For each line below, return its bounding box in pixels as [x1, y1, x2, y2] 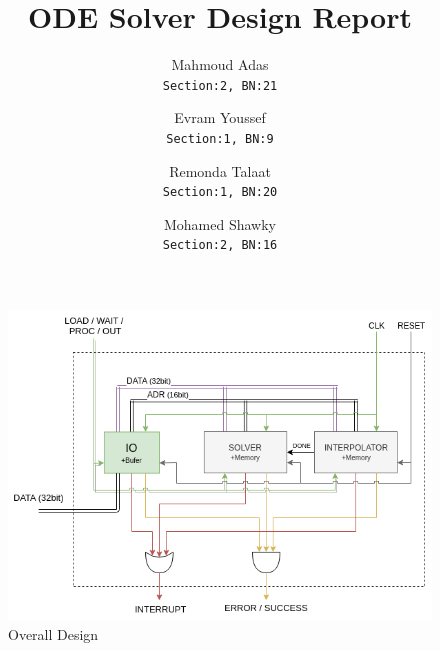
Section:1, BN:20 [162, 185, 278, 200]
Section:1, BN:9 [166, 131, 274, 146]
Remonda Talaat [169, 160, 271, 181]
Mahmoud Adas [171, 54, 269, 75]
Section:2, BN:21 [162, 78, 278, 93]
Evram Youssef [174, 107, 266, 128]
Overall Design [8, 623, 99, 644]
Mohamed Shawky [163, 213, 276, 234]
